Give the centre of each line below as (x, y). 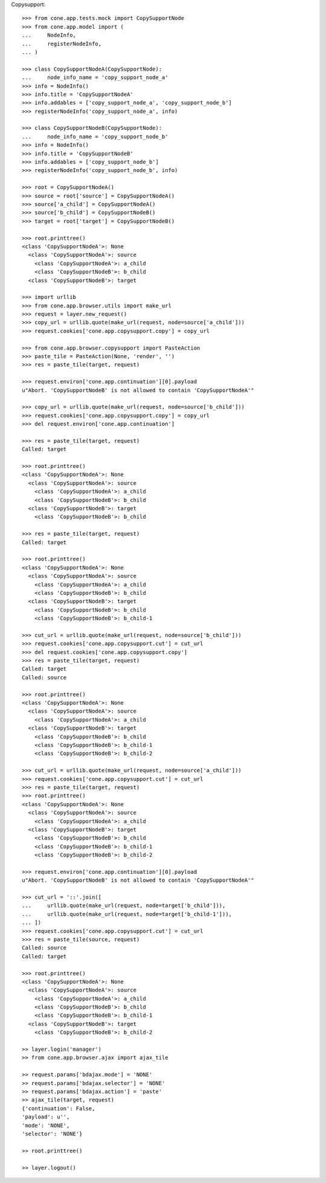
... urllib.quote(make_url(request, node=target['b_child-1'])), (127, 914)
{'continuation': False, (59, 1108)
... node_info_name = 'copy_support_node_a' (95, 78)
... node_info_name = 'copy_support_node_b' (95, 136)
